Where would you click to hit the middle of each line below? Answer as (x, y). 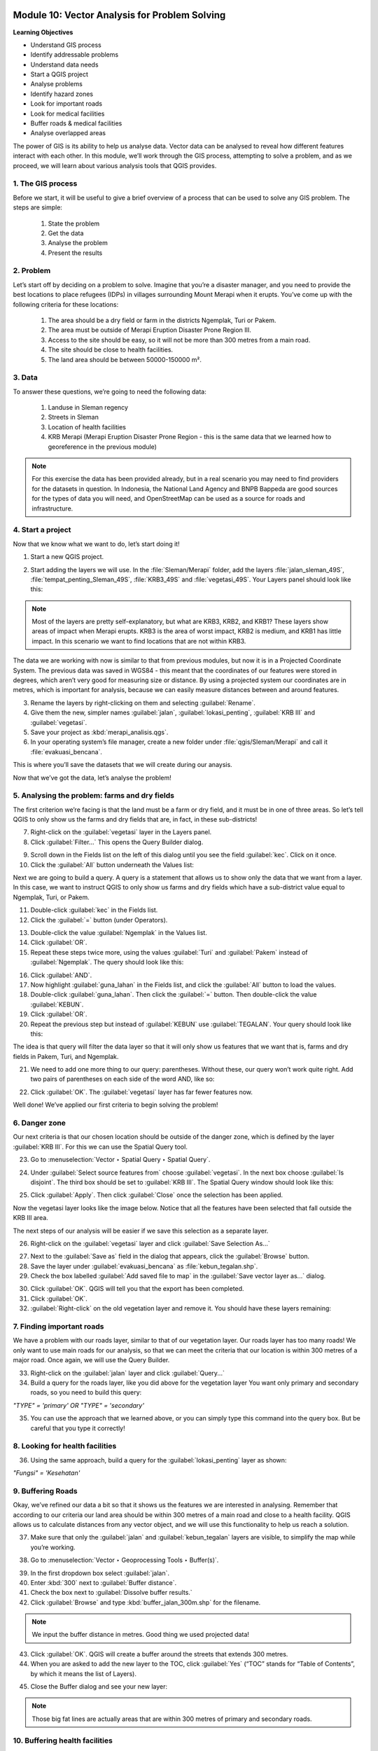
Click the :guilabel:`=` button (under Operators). (99, 920)
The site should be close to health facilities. (111, 349)
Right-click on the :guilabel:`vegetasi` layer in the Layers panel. (121, 832)
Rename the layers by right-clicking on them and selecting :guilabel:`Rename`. (143, 703)
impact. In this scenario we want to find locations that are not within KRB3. (139, 641)
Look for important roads (66, 104)
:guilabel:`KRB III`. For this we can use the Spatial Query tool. (100, 1147)
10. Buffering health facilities (63, 1740)
